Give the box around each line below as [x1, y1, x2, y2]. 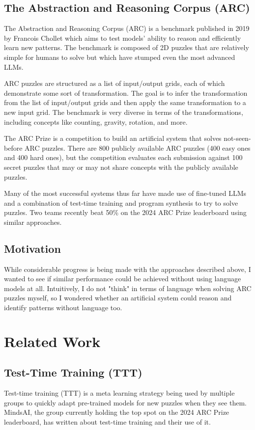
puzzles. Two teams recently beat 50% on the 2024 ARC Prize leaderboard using [4, 207, 247, 217]
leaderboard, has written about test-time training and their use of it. [4, 417, 211, 427]
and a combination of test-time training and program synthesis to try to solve [4, 197, 238, 208]
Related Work [4, 331, 101, 351]
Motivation [4, 241, 61, 256]
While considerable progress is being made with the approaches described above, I [4, 264, 251, 274]
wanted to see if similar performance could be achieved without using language [4, 273, 241, 284]
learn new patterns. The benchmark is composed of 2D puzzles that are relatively [4, 42, 249, 53]
